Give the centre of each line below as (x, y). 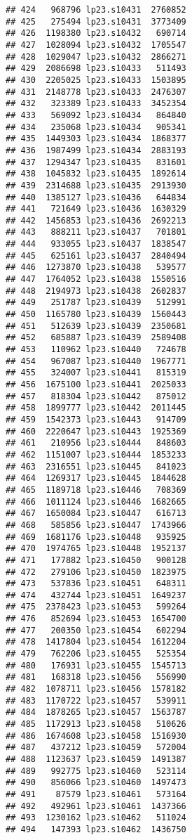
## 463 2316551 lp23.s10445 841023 (96, 466)
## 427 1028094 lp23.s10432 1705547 (96, 45)
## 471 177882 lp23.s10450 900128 (96, 560)
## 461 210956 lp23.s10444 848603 (96, 443)
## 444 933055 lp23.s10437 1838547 (96, 244)
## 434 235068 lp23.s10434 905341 (96, 127)
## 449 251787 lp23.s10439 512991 (96, 303)
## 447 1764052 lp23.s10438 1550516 (96, 279)
